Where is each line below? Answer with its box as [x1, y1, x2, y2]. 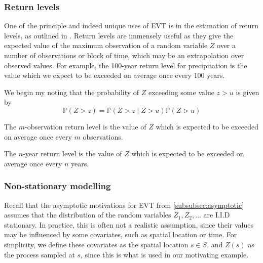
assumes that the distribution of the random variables [4, 209, 171, 220]
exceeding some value [148, 86, 214, 97]
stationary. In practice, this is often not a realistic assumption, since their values [4, 219, 253, 230]
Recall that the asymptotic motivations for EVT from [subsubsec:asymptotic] [4, 199, 244, 210]
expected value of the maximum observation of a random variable [4, 40, 208, 51]
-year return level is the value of [23, 148, 122, 159]
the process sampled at [4, 249, 75, 259]
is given [236, 86, 259, 97]
